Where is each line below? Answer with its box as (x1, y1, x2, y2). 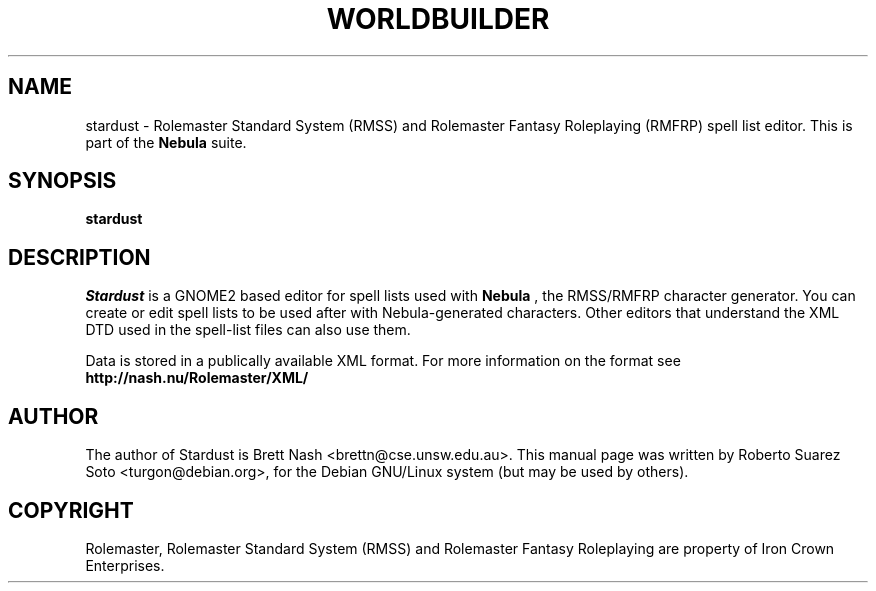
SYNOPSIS (8, 168, 117, 194)
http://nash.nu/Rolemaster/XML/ (85, 369, 309, 387)
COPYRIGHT (8, 497, 134, 523)
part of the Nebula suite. (85, 133, 247, 151)
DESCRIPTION (8, 244, 151, 270)
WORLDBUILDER (326, 2, 550, 36)
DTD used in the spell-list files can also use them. (85, 321, 411, 339)
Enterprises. (85, 556, 165, 574)
